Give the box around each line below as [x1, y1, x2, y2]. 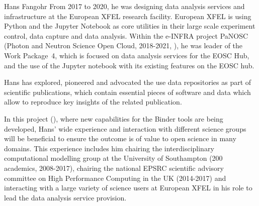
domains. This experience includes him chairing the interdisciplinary [4, 143, 214, 153]
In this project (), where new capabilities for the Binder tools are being [4, 113, 223, 124]
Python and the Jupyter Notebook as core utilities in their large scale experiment [4, 21, 255, 31]
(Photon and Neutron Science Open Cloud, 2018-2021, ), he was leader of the [4, 40, 243, 51]
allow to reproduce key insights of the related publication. [4, 96, 182, 107]
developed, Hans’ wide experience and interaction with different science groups [4, 123, 246, 134]
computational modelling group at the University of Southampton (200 [4, 153, 223, 163]
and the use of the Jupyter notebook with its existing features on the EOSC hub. [4, 60, 254, 70]
